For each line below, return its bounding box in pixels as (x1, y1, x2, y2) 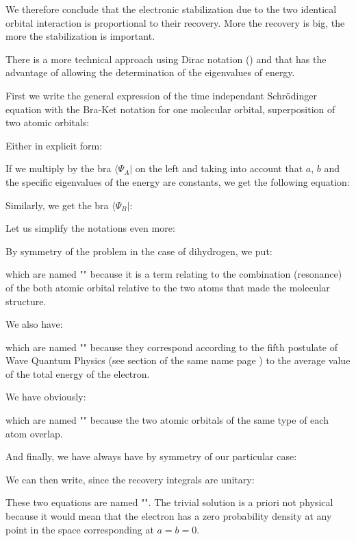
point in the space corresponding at (5, 522, 154, 536)
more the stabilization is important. (5, 29, 155, 43)
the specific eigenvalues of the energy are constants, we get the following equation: (5, 174, 350, 189)
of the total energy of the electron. (5, 366, 150, 381)
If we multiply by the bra (5, 161, 112, 176)
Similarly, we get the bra (5, 197, 109, 212)
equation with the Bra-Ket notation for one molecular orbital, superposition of (5, 101, 335, 116)
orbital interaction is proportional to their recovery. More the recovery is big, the (5, 15, 345, 29)
